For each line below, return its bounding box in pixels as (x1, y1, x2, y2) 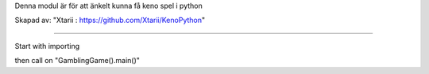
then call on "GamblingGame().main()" (14, 56, 141, 65)
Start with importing (14, 41, 80, 50)
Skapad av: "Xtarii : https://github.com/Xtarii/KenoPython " (14, 16, 206, 25)
